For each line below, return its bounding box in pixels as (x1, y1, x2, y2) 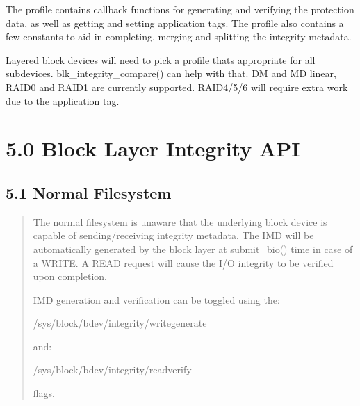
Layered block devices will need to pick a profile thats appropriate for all (6, 52, 316, 67)
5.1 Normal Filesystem (6, 181, 172, 203)
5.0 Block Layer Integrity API (6, 134, 300, 163)
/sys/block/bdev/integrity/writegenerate (33, 316, 207, 330)
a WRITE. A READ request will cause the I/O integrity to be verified (33, 255, 334, 270)
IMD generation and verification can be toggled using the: (33, 292, 280, 307)
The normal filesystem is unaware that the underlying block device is (33, 214, 327, 229)
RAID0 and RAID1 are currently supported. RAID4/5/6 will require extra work (6, 79, 348, 94)
